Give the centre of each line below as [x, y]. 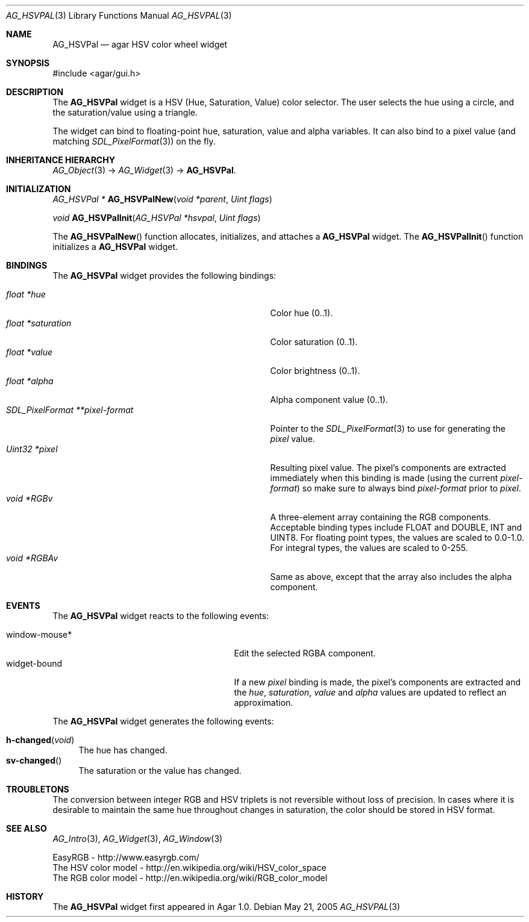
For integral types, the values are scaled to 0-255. [369, 548]
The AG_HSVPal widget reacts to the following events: [161, 616]
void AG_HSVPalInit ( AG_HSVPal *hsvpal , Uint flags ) [157, 218]
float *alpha [30, 381]
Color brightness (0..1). [315, 371]
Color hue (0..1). [302, 313]
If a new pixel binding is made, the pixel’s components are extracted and [377, 682]
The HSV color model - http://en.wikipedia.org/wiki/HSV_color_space [189, 867]
